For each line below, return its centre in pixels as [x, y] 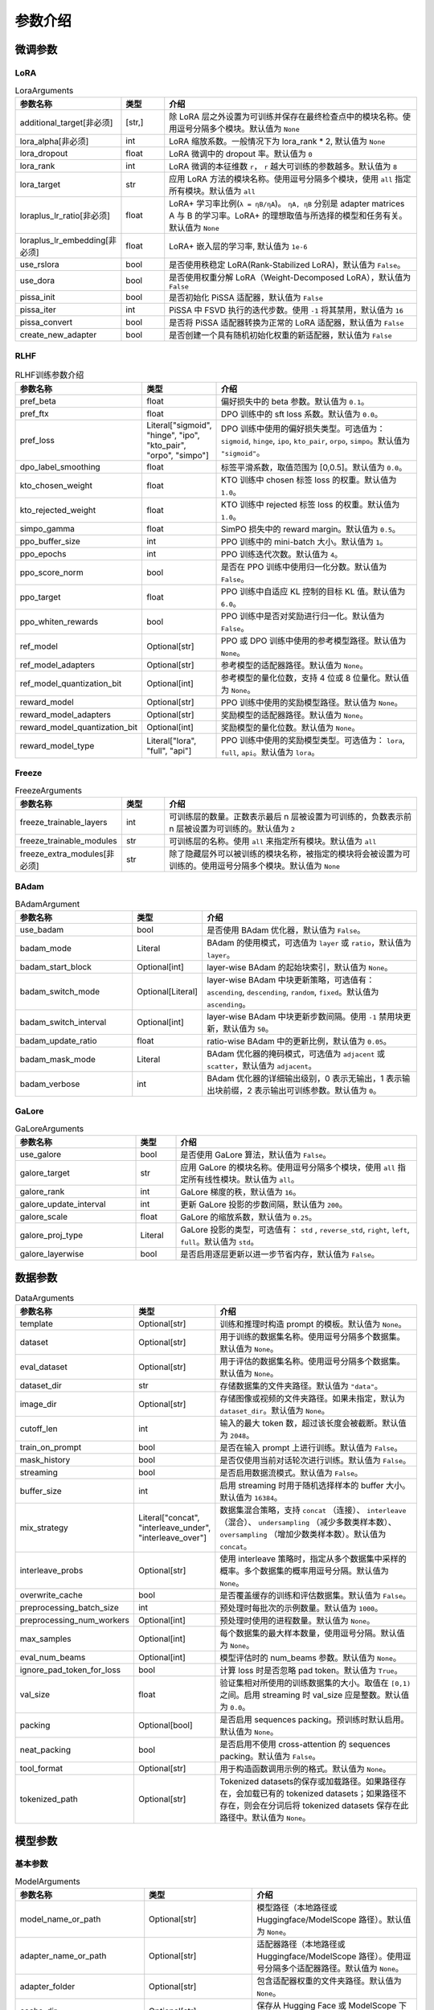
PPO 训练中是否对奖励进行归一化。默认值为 [303, 616]
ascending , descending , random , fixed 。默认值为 [293, 992]
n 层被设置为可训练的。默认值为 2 [232, 828]
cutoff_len [39, 1429]
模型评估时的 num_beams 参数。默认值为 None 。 [311, 1658]
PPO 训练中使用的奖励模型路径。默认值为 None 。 [312, 702]
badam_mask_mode [58, 1060]
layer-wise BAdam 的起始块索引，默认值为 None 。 [299, 967]
